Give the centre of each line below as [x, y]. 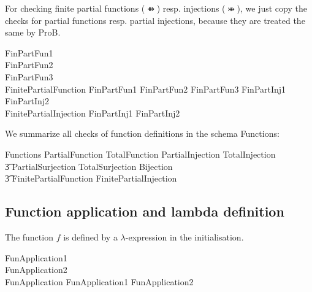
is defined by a [90, 236]
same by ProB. [33, 32]
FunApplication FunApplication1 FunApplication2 [99, 281]
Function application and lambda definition [145, 211]
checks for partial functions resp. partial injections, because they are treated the [155, 20]
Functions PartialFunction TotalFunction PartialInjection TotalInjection [140, 154]
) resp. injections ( [191, 8]
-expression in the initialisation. [185, 236]
